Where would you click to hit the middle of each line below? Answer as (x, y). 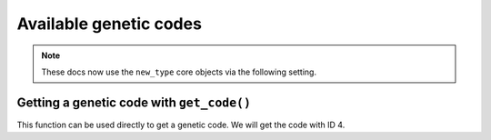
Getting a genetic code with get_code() (134, 102)
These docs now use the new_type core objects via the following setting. (179, 72)
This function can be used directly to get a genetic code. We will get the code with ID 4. (181, 125)
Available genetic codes (109, 24)
